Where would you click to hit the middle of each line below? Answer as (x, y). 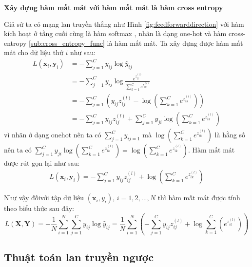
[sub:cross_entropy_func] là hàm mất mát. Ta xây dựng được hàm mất (136, 43)
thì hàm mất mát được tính (199, 198)
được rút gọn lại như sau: (42, 163)
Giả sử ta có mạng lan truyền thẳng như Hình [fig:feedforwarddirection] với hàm (124, 24)
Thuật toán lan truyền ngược (79, 257)
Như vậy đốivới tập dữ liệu (44, 198)
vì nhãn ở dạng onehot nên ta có (53, 135)
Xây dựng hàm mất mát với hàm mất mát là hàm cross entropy (114, 7)
